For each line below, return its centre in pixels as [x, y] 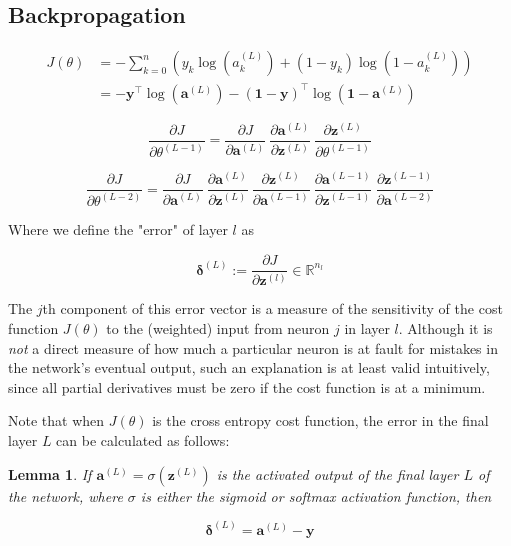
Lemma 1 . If [50, 473]
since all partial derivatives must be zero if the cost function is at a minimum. [247, 386]
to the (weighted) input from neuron [218, 328]
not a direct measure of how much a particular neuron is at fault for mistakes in [253, 347]
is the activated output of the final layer [337, 473]
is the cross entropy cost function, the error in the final [320, 420]
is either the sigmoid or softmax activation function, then [316, 495]
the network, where [65, 495]
